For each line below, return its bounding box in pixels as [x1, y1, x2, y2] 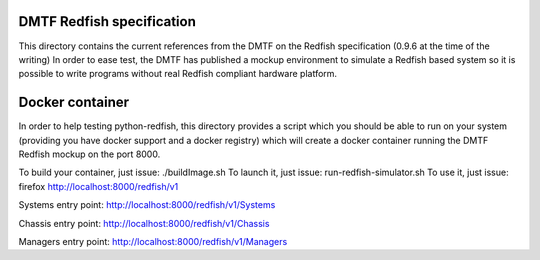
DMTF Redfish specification [18, 13, 197, 30]
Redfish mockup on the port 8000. [18, 148, 161, 160]
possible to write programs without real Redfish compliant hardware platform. [18, 68, 338, 80]
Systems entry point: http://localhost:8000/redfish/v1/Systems [18, 199, 276, 211]
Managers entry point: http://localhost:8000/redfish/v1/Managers [18, 235, 288, 247]
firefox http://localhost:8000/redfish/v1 [18, 180, 179, 192]
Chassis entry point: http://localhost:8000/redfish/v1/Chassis [18, 217, 270, 229]
